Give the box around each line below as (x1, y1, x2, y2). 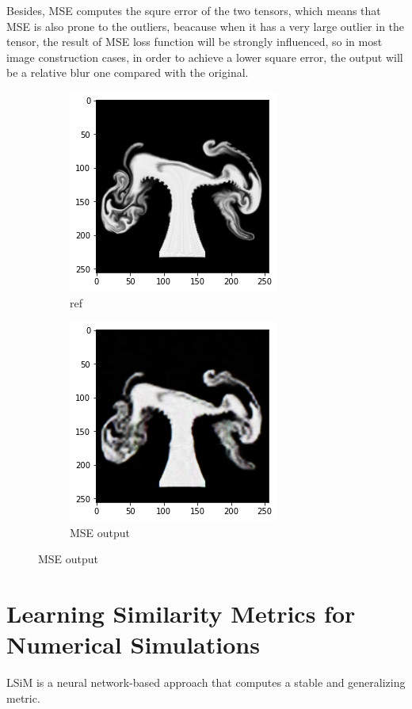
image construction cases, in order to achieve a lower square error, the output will (6, 48, 403, 65)
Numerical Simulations (6, 628, 260, 661)
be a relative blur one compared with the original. (6, 64, 249, 81)
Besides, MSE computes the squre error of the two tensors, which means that (6, 2, 381, 18)
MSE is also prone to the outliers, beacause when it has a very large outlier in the (6, 17, 405, 34)
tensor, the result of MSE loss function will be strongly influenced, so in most (6, 33, 383, 50)
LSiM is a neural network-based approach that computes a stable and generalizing (6, 674, 406, 691)
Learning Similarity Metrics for (6, 597, 356, 630)
